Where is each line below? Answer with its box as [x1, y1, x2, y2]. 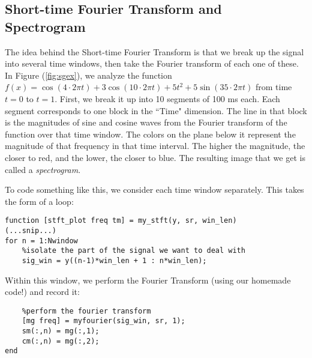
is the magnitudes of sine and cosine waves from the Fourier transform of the [5, 116, 287, 129]
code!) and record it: [5, 285, 80, 298]
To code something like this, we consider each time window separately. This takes [5, 183, 304, 196]
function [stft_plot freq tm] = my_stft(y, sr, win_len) [5, 216, 237, 225]
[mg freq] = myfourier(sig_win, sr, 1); [22, 317, 185, 326]
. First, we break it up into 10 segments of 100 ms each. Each [55, 92, 280, 105]
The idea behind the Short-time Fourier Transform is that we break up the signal [5, 45, 304, 58]
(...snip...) [5, 226, 56, 235]
